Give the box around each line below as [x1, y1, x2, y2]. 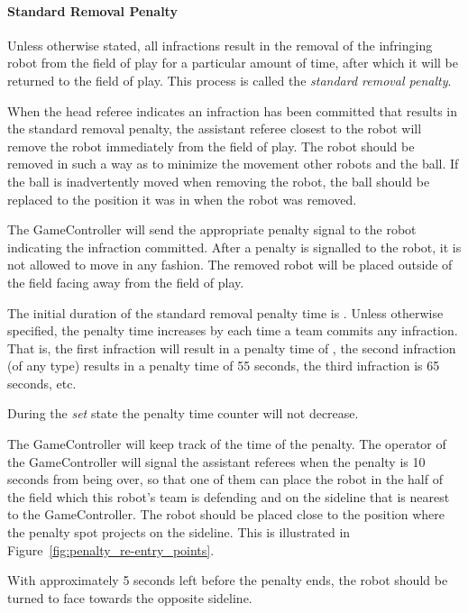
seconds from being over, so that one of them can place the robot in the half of [7, 470, 443, 489]
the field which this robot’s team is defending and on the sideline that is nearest [7, 487, 450, 506]
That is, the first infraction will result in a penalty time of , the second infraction [7, 338, 456, 357]
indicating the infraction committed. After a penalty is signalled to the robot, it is [7, 237, 462, 256]
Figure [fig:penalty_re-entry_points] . [7, 540, 215, 559]
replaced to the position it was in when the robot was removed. [7, 189, 357, 208]
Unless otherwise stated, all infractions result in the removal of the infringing [7, 35, 433, 54]
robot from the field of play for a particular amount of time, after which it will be [7, 53, 458, 72]
